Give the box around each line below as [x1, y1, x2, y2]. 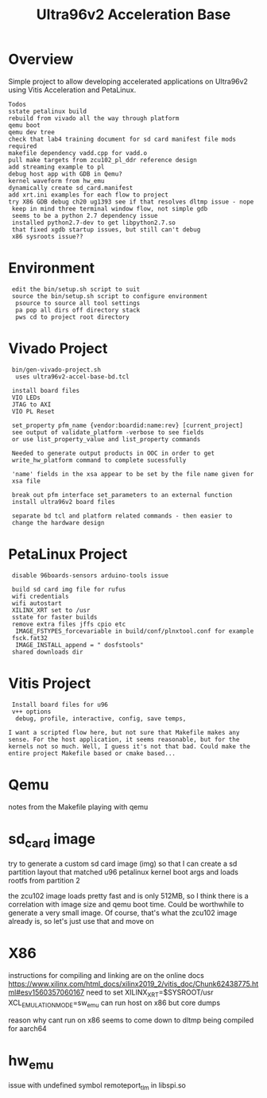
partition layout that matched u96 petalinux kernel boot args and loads [8, 867, 238, 877]
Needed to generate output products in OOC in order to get [11, 449, 215, 457]
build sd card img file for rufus [11, 585, 126, 593]
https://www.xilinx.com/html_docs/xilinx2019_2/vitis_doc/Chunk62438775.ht [8, 980, 259, 989]
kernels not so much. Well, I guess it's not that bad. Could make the [8, 742, 250, 751]
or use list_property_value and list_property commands [11, 435, 201, 443]
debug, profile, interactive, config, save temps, [15, 714, 187, 723]
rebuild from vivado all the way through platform [8, 114, 180, 122]
